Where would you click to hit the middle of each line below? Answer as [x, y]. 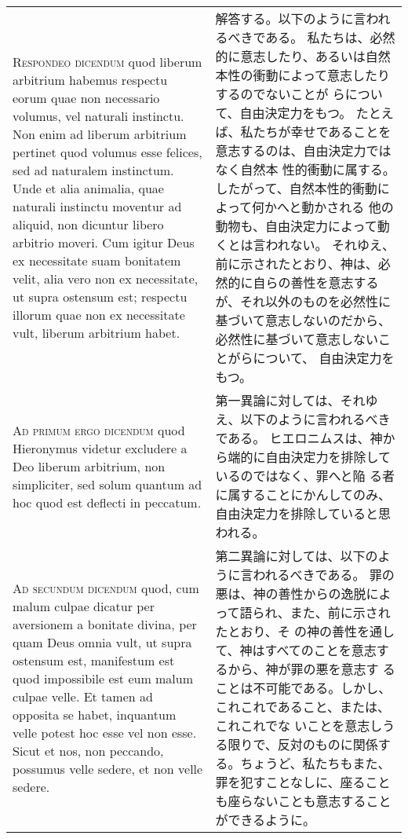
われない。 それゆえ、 [330, 245]
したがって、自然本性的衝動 [296, 188]
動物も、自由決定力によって [296, 226]
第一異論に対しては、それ [290, 400]
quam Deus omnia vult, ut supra [102, 642]
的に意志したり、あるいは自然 [303, 56]
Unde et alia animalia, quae [88, 188]
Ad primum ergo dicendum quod [99, 430]
